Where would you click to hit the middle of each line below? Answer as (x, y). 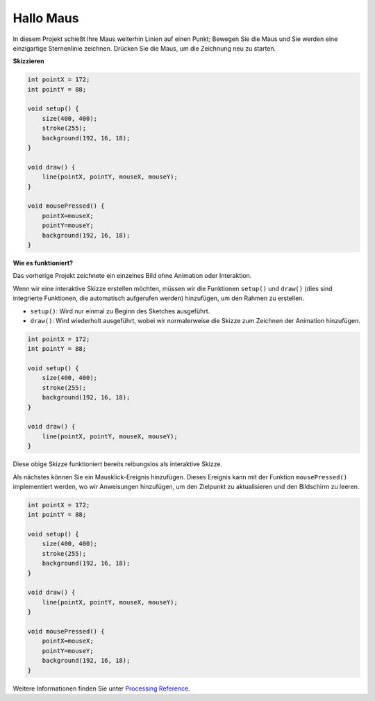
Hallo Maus (46, 18)
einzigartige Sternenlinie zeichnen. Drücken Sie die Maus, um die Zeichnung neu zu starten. (144, 48)
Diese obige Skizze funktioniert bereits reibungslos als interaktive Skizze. (117, 464)
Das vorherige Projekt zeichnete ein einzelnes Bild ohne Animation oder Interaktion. (132, 276)
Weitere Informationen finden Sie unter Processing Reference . (101, 688)
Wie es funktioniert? (43, 263)
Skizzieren (28, 61)
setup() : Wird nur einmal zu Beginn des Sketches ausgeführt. (120, 311)
